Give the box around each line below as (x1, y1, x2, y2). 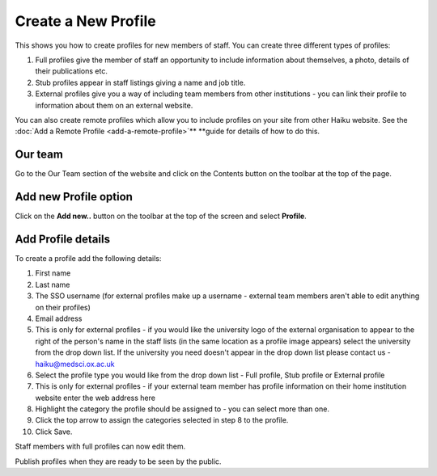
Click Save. (35, 427, 73, 436)
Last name (35, 280, 70, 289)
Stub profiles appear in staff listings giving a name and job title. (35, 78, 246, 87)
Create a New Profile (15, 12, 157, 30)
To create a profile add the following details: (15, 254, 162, 263)
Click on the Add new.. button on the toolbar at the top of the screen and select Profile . (15, 211, 307, 221)
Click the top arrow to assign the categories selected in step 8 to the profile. (35, 415, 289, 425)
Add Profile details (15, 232, 111, 246)
